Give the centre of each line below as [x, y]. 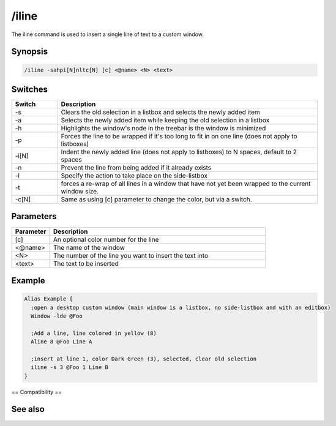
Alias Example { [49, 299]
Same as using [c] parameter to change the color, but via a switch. [156, 200]
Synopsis [30, 52]
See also [28, 409]
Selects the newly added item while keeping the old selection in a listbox [165, 121]
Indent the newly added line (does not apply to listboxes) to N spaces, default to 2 [179, 152]
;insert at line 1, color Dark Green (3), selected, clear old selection [144, 359]
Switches [30, 89]
